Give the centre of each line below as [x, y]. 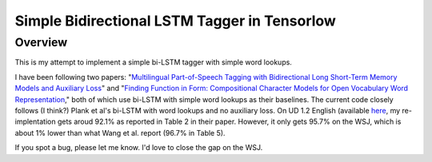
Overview [41, 42]
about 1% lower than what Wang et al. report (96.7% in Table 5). [120, 132]
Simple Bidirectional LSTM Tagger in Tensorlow [175, 21]
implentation [35, 122]
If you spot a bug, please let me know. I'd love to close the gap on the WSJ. [139, 148]
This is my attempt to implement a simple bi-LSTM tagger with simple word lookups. [153, 62]
